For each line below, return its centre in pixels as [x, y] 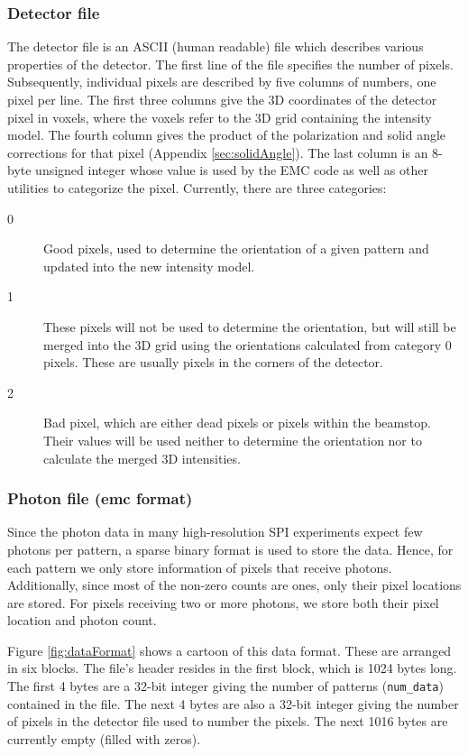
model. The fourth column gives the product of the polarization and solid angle [227, 135]
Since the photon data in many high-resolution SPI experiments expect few [215, 532]
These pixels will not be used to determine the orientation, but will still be [250, 326]
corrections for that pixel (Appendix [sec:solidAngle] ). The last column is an [218, 152]
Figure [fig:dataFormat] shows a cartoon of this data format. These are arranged [229, 650]
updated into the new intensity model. [149, 266]
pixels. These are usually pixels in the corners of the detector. [213, 362]
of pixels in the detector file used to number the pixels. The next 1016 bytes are [228, 721]
